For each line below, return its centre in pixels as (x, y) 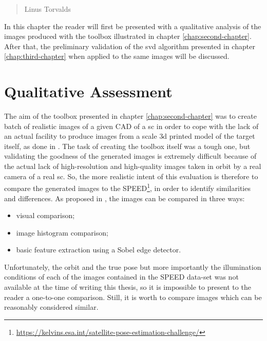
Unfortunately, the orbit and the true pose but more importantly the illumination (133, 267)
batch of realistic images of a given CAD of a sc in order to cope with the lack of (131, 126)
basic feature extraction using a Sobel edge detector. (99, 250)
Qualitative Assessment (88, 91)
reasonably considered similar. (51, 307)
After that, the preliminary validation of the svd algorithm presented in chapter (130, 46)
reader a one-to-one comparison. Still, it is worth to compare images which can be (133, 297)
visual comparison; (45, 215)
